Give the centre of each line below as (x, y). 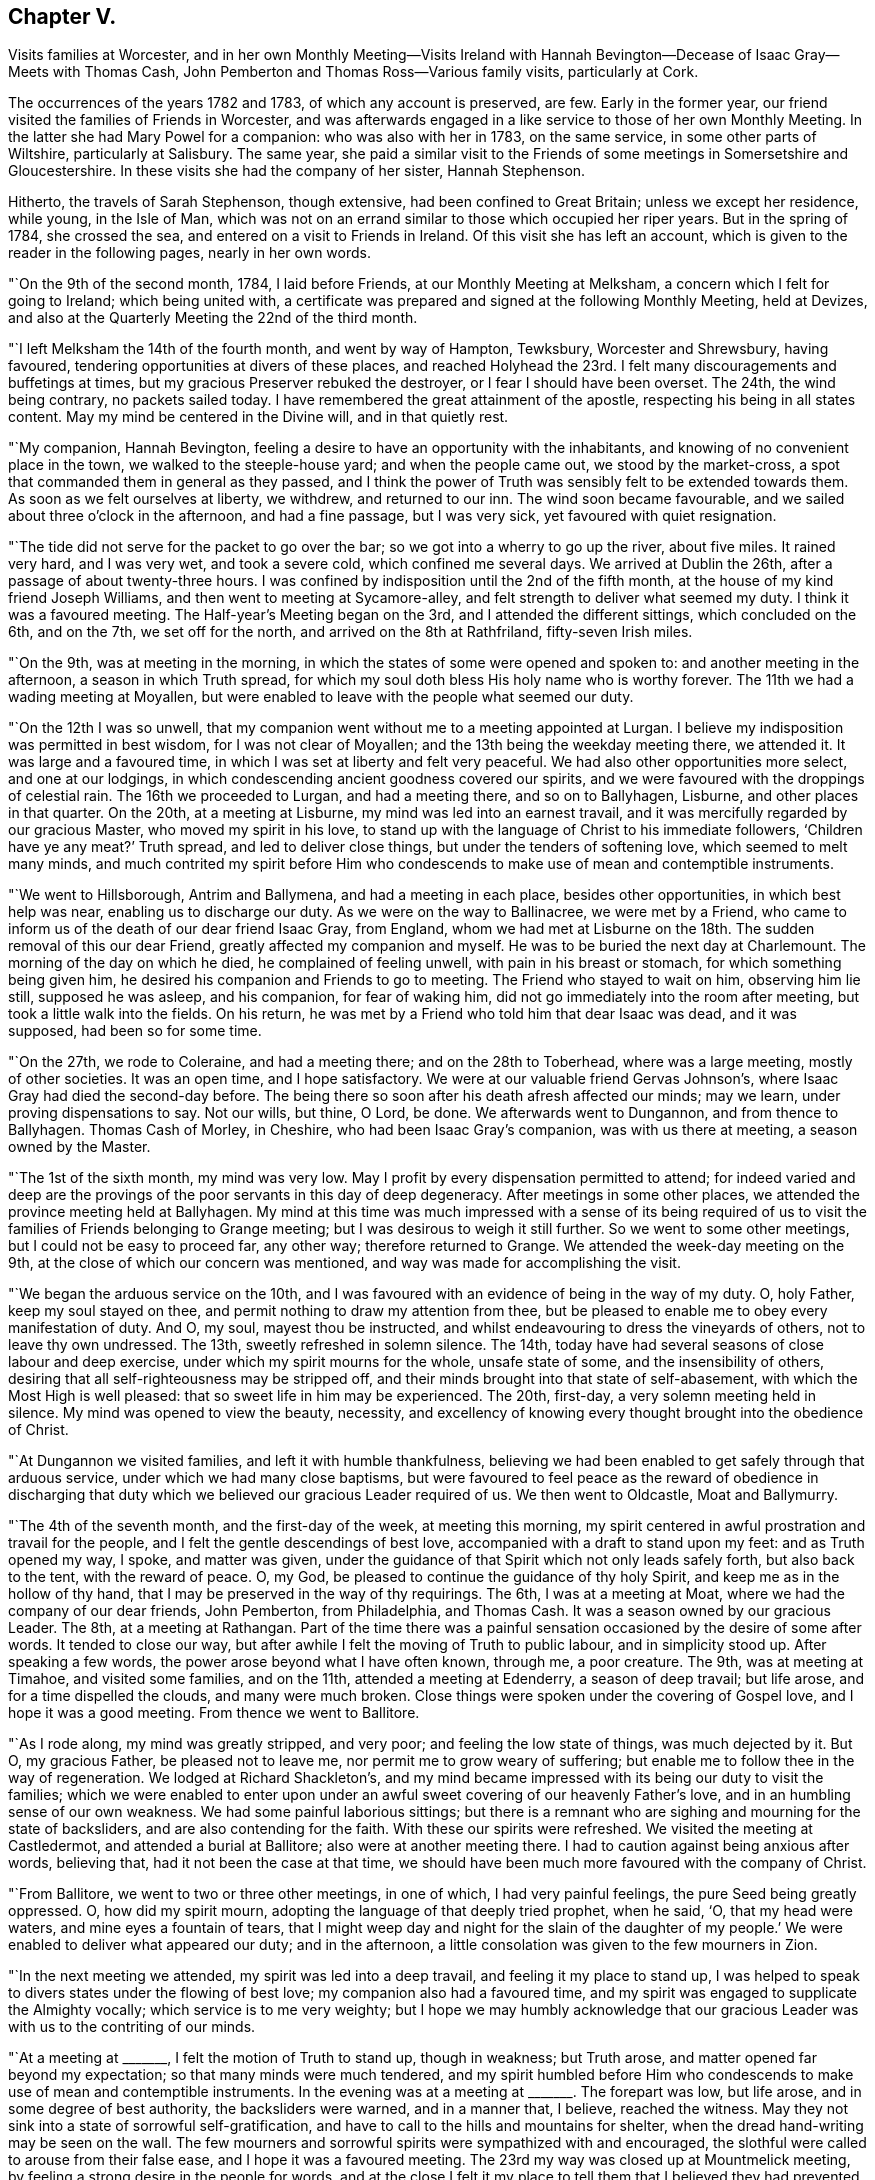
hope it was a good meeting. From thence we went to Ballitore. (214, 1713)
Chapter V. (62, 16)
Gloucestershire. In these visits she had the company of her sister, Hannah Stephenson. (297, 171)
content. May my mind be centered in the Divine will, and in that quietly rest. (258, 417)
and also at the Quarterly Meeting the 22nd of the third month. (213, 318)
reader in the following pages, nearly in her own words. (189, 253)
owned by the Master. (79, 1147)
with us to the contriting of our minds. (132, 2027)
